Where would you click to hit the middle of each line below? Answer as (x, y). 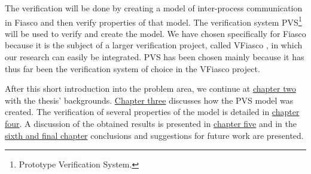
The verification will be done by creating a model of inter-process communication (154, 8)
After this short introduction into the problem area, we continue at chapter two (150, 88)
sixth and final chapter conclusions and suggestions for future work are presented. (154, 135)
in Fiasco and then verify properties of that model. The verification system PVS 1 (153, 21)
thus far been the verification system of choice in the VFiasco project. (132, 68)
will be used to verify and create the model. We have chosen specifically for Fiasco (155, 33)
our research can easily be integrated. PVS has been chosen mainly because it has (155, 57)
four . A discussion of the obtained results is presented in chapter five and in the (151, 123)
